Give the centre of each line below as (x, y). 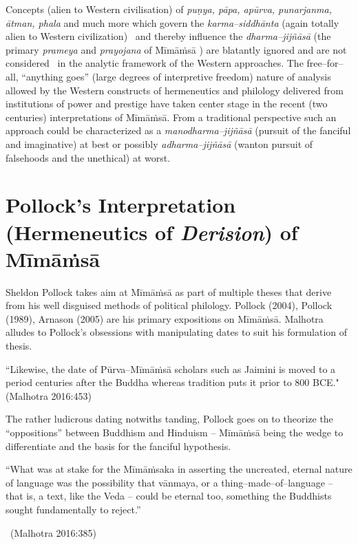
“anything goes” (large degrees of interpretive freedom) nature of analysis (176, 76)
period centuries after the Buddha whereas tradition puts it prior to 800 (158, 382)
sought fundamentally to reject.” (73, 509)
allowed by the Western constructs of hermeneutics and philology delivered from (175, 90)
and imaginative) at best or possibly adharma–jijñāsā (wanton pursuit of (159, 143)
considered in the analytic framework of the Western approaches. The (155, 63)
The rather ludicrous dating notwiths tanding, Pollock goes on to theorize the (169, 419)
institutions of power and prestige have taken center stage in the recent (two (167, 104)
